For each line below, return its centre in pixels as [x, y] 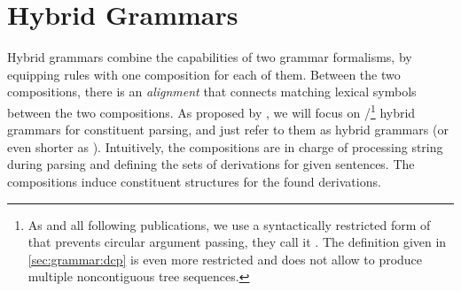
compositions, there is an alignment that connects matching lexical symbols [212, 92]
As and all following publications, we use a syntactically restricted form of [229, 224]
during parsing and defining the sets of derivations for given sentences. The [211, 164]
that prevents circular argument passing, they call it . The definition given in [237, 242]
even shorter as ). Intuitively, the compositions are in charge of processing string [225, 146]
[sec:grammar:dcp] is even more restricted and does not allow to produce [225, 259]
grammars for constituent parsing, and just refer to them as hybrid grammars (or [228, 130]
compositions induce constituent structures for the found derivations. [194, 181]
